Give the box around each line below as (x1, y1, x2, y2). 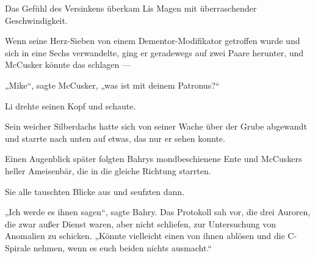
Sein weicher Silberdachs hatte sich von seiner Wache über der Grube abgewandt (5, 120, 307, 133)
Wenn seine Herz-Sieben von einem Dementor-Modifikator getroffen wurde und (5, 34, 300, 47)
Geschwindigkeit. (5, 13, 68, 26)
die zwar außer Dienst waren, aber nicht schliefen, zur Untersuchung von (5, 217, 276, 230)
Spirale (5, 241, 31, 254)
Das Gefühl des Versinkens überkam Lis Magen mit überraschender (5, 2, 257, 14)
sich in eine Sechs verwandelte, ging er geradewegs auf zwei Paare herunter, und (5, 46, 304, 59)
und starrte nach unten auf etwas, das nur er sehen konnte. (5, 131, 225, 144)
